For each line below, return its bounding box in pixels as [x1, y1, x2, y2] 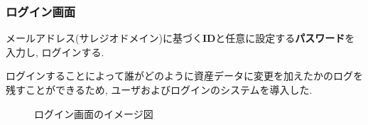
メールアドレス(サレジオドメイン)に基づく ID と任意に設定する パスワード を [6, 31, 355, 45]
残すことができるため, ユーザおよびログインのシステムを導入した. [6, 82, 313, 97]
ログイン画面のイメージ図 [34, 106, 153, 121]
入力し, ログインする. [6, 44, 104, 59]
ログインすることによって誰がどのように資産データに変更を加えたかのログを [6, 68, 363, 83]
